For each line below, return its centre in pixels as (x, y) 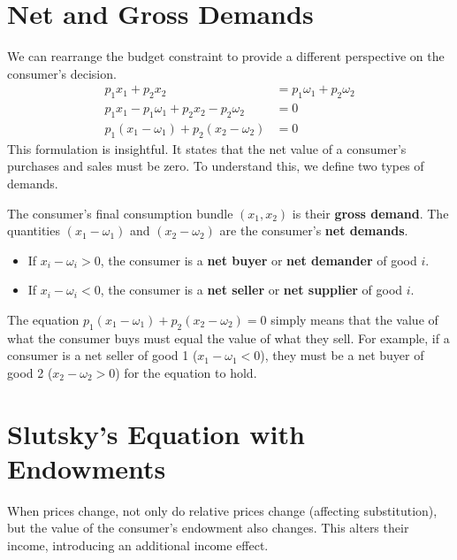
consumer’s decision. (62, 73)
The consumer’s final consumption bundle (120, 213)
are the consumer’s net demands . (314, 230)
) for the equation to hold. (186, 372)
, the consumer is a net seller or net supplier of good (251, 290)
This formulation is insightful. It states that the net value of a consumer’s (207, 148)
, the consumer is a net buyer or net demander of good (259, 260)
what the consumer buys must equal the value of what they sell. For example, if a (228, 338)
